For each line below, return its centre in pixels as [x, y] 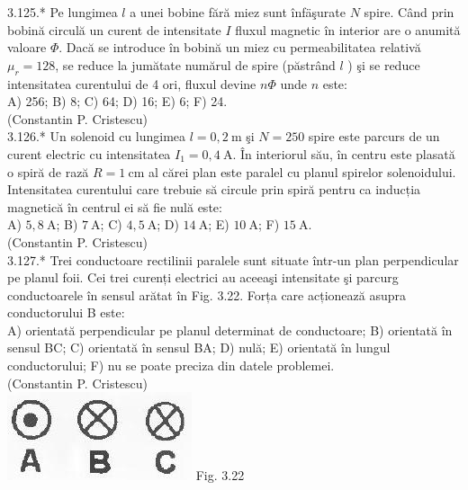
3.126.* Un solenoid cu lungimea [97, 136]
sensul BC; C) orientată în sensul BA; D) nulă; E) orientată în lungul [199, 347]
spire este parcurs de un [374, 136]
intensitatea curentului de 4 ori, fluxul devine [132, 83]
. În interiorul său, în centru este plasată [344, 153]
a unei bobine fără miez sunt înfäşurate [238, 12]
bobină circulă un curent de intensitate [114, 29]
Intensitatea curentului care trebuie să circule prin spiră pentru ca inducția [214, 189]
